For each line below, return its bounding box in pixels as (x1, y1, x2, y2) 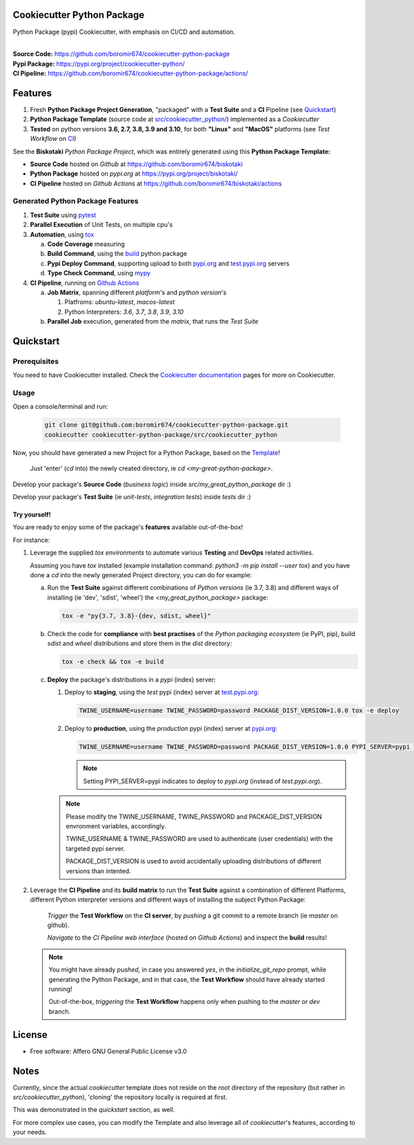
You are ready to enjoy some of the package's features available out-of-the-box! (12, 523, 244, 532)
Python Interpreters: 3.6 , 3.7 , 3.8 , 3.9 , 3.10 (64, 308, 184, 316)
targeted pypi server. (66, 844, 126, 853)
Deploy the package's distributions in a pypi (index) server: (47, 676, 216, 684)
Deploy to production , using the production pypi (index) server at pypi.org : (64, 725, 277, 733)
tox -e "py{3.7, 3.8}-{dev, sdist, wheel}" (61, 612, 212, 620)
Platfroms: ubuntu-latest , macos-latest (64, 298, 175, 306)
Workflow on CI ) (30, 135, 77, 143)
